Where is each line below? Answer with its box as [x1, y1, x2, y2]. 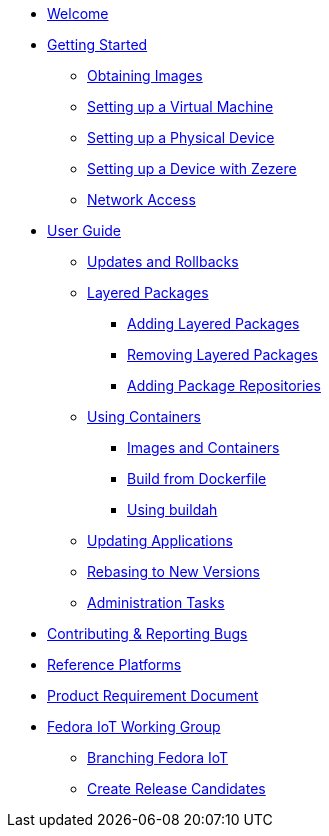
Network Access [87, 191, 196, 208]
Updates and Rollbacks [87, 253, 239, 270]
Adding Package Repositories [127, 377, 321, 394]
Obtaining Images [87, 67, 203, 84]
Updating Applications [87, 532, 233, 549]
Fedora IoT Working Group [47, 718, 221, 735]
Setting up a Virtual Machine [87, 98, 274, 115]
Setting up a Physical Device [87, 129, 275, 146]
